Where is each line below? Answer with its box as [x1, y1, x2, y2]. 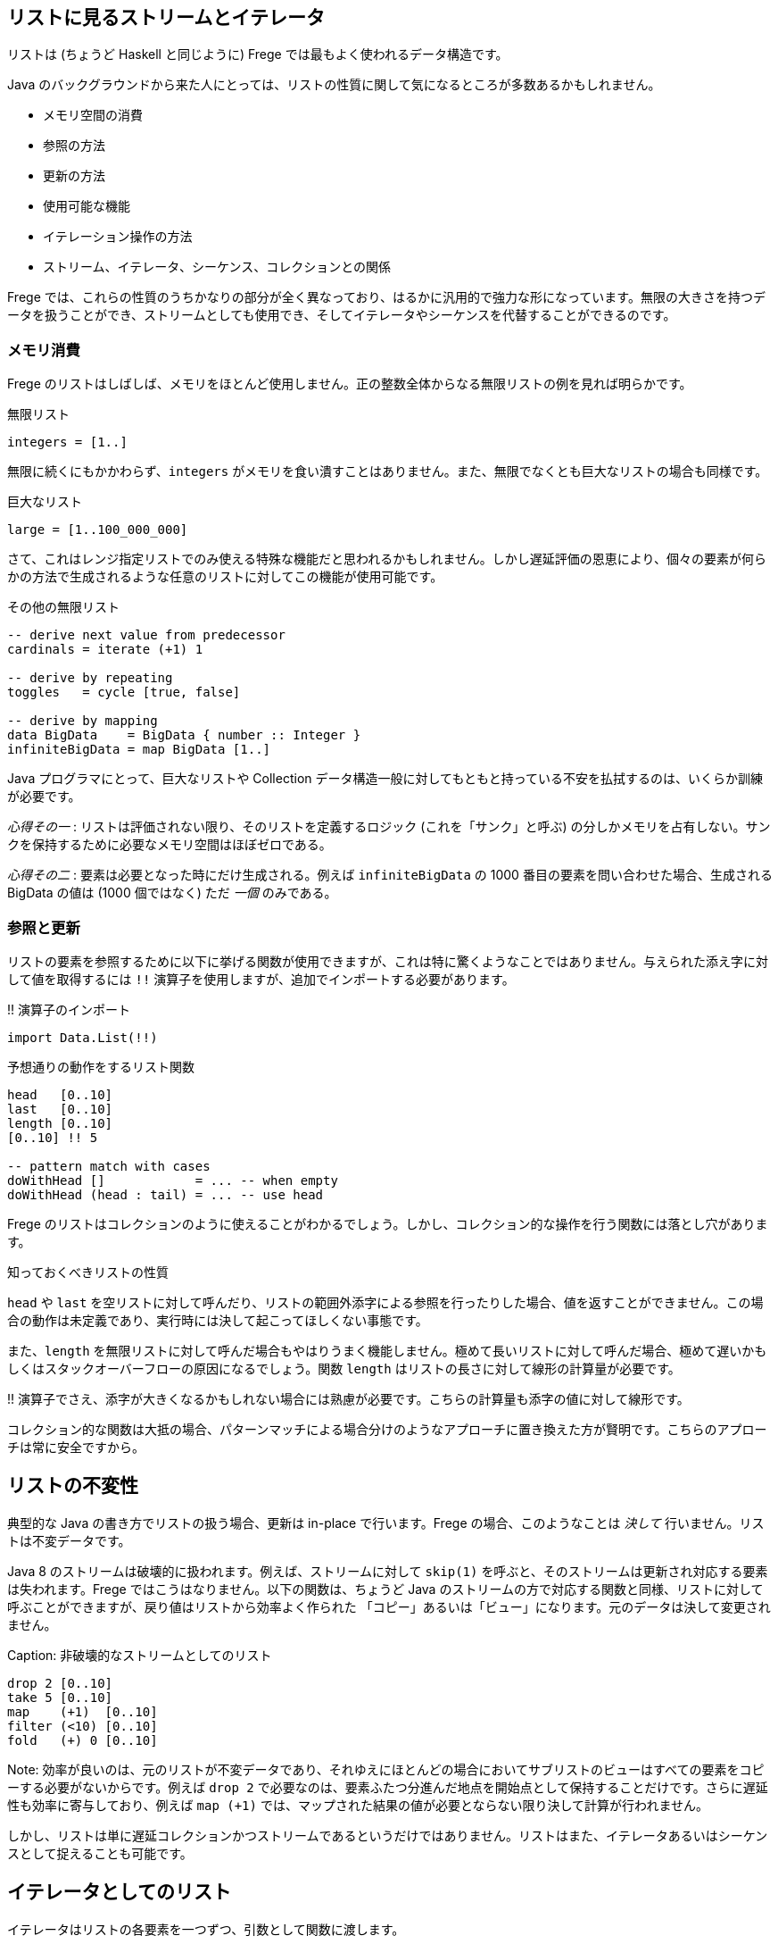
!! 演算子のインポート [7, 1001, 130, 1017]
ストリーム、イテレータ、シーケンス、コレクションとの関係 [43, 259, 392, 275]
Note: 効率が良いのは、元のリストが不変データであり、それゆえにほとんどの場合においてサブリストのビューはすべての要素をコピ [7, 1761, 765, 1777]
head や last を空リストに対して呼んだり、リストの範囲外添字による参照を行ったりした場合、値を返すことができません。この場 [7, 1294, 764, 1310]
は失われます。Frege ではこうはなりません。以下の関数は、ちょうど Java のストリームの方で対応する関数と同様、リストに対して [7, 1581, 764, 1597]
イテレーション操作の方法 [43, 229, 193, 245]
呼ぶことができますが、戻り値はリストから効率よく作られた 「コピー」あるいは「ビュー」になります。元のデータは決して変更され [7, 1598, 771, 1614]
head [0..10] [7, 1087, 113, 1102]
